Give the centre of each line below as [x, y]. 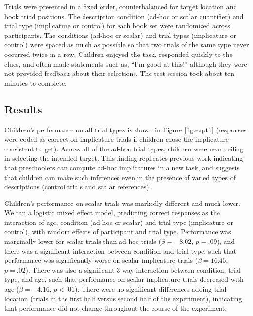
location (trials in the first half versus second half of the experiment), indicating [123, 298]
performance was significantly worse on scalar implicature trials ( [101, 260]
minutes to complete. [36, 83]
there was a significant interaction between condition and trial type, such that [120, 251]
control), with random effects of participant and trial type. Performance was [118, 232]
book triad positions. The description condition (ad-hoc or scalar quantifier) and [124, 16]
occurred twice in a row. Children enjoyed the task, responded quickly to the [118, 54]
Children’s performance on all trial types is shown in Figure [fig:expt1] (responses [126, 129]
